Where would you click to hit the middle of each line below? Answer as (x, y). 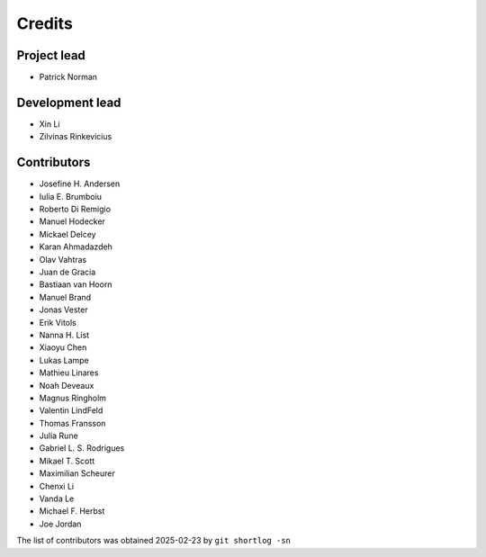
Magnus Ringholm (73, 398)
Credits (45, 23)
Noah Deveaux (67, 385)
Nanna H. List (64, 335)
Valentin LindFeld (71, 410)
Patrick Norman (68, 77)
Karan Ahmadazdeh (76, 247)
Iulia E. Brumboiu (71, 196)
